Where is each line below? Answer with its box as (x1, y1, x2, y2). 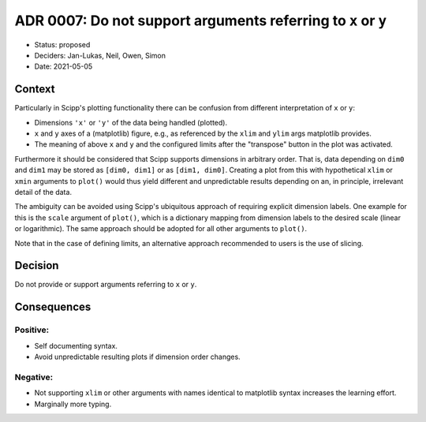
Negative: (14, 372, 54, 383)
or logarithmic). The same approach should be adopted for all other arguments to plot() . (14, 224, 308, 233)
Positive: (14, 324, 50, 335)
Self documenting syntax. (34, 341, 118, 350)
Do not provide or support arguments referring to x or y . (14, 280, 197, 289)
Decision (14, 259, 59, 272)
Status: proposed (34, 39, 91, 49)
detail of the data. (14, 187, 73, 196)
